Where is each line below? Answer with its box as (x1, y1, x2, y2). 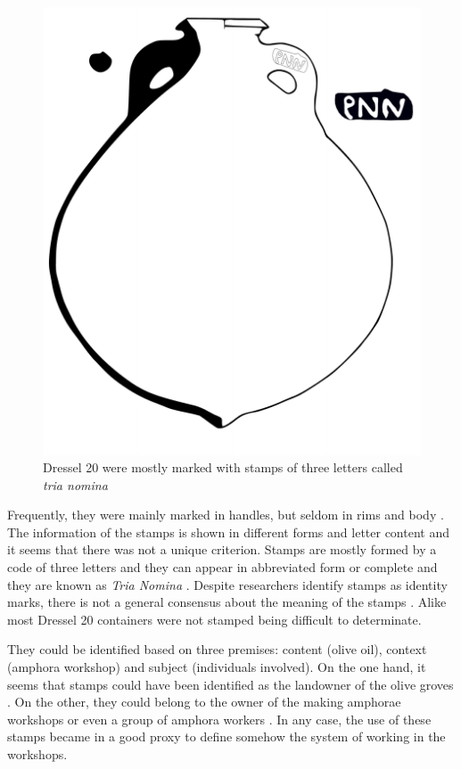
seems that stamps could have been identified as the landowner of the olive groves (7, 675, 454, 693)
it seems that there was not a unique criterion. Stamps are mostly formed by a (7, 540, 437, 559)
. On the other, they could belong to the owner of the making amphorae (7, 692, 401, 711)
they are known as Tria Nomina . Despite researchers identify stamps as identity (7, 575, 448, 593)
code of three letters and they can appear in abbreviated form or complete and (7, 558, 438, 577)
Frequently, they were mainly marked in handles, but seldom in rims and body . (7, 505, 444, 524)
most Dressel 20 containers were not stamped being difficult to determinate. (7, 609, 422, 628)
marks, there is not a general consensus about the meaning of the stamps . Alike (7, 593, 447, 611)
